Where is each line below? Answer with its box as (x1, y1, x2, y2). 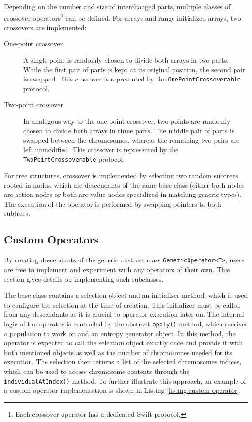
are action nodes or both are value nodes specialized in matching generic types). (4, 189, 242, 199)
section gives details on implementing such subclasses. (4, 274, 164, 284)
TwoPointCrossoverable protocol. (23, 154, 125, 164)
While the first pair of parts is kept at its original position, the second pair (23, 64, 245, 74)
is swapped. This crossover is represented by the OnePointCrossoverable (23, 74, 241, 84)
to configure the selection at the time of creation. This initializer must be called (4, 299, 240, 309)
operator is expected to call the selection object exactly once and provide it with (4, 338, 243, 348)
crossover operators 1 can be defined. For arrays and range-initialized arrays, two (4, 11, 241, 23)
